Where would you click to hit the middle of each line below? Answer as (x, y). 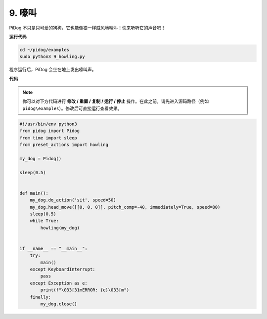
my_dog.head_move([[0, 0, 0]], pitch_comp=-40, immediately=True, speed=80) (125, 207)
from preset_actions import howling (64, 145)
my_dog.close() (59, 304)
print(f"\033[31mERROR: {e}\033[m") (85, 290)
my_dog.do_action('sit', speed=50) (73, 200)
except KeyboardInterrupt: (63, 269)
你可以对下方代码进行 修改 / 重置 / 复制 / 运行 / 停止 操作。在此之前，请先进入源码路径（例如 (116, 101)
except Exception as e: (59, 283)
